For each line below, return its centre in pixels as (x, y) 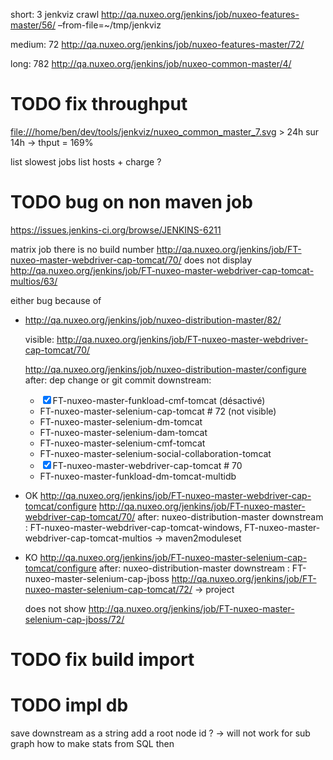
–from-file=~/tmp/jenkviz (109, 25)
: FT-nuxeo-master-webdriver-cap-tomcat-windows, (133, 527)
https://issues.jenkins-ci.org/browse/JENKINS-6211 (116, 230)
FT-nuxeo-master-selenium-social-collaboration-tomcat (155, 453)
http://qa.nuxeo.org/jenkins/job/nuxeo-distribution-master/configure (165, 369)
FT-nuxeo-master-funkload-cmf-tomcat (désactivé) (159, 400)
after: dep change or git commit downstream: (118, 380)
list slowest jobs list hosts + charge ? (86, 161)
